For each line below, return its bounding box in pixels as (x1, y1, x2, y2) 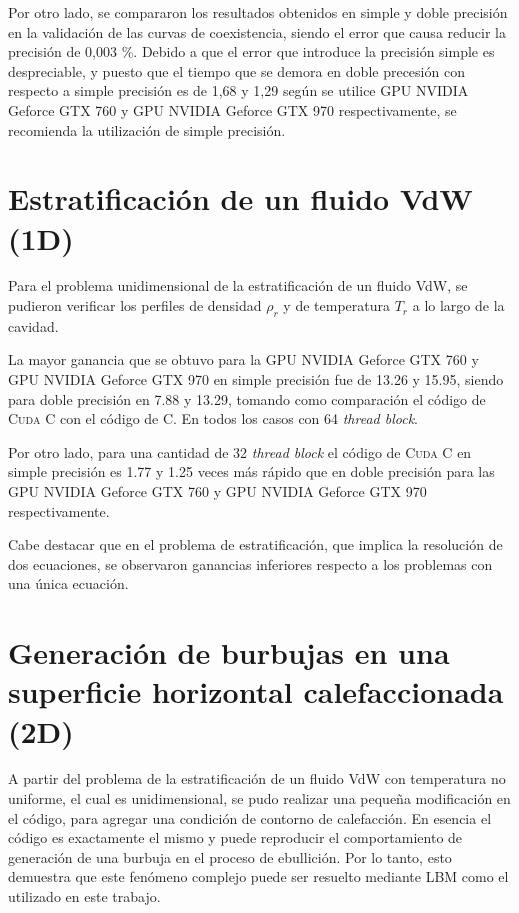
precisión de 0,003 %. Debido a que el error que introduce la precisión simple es (8, 41, 495, 62)
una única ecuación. (8, 573, 129, 594)
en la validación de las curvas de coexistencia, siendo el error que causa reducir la (8, 21, 506, 42)
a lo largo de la (412, 295, 505, 316)
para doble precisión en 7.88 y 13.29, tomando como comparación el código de (8, 388, 486, 409)
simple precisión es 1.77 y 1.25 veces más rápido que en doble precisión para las (8, 461, 495, 482)
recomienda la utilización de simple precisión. (8, 119, 286, 140)
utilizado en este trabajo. (8, 886, 161, 907)
